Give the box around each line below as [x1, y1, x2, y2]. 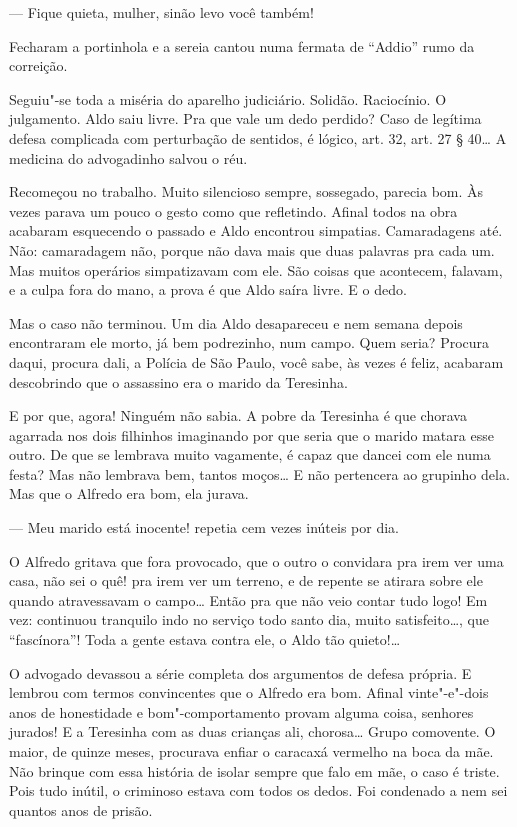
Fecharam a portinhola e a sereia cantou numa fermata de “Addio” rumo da [9, 35, 475, 56]
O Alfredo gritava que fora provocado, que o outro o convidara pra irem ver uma [9, 550, 504, 571]
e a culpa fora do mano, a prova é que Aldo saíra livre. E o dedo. [9, 279, 407, 300]
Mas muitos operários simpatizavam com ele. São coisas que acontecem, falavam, [9, 259, 503, 280]
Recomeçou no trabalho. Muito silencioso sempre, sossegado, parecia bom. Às [9, 181, 484, 202]
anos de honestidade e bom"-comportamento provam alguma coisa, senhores [9, 701, 474, 722]
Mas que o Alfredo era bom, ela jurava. [9, 483, 249, 504]
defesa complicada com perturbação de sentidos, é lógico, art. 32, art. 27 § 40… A [9, 127, 507, 148]
